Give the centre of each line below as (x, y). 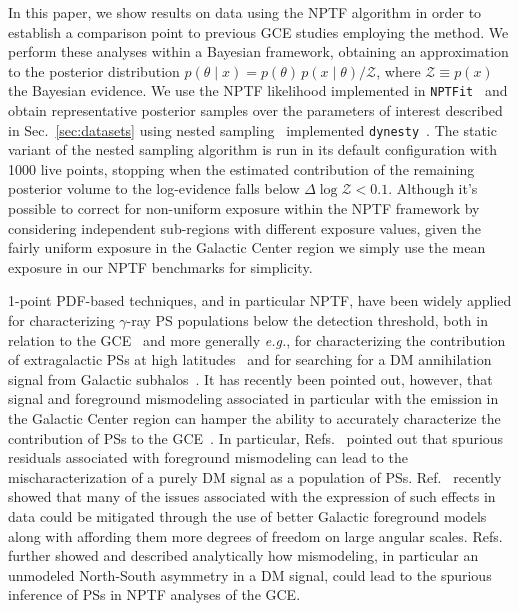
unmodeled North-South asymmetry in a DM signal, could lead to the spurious (250, 574)
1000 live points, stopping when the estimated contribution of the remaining (241, 168)
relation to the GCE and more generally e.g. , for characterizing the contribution (257, 339)
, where (398, 70)
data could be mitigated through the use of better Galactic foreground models (247, 515)
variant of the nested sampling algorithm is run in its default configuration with (252, 149)
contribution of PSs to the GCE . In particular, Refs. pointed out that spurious (256, 437)
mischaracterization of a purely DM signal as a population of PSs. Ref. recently (255, 476)
